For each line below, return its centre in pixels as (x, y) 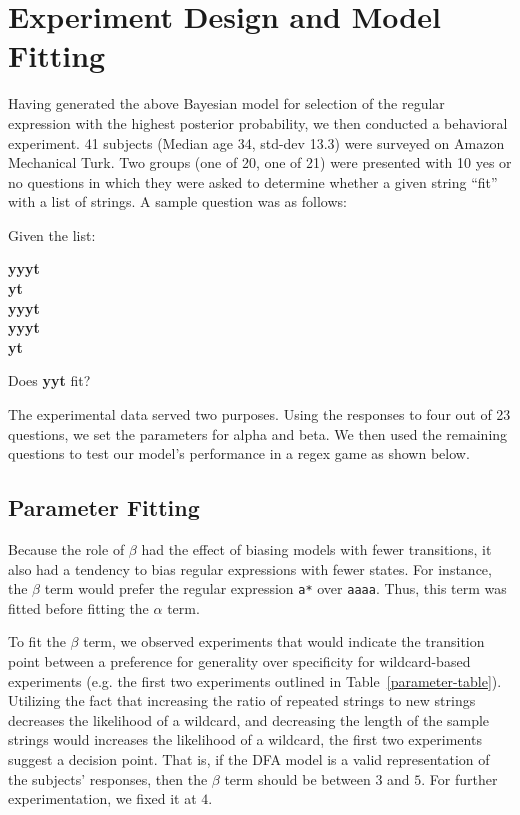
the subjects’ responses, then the (108, 778)
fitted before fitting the (78, 607)
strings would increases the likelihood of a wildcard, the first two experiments (245, 739)
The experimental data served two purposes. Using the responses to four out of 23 (259, 414)
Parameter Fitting (104, 507)
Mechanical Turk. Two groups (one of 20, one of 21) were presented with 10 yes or (260, 162)
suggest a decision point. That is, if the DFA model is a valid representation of (249, 759)
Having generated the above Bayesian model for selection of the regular (226, 103)
